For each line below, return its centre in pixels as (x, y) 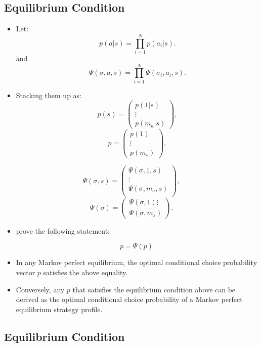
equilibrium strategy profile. (59, 309)
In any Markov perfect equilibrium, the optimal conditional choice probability (137, 262)
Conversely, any (40, 289)
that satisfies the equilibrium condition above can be (154, 289)
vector (26, 272)
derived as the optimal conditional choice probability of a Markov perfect (129, 299)
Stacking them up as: (49, 95)
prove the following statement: (63, 230)
